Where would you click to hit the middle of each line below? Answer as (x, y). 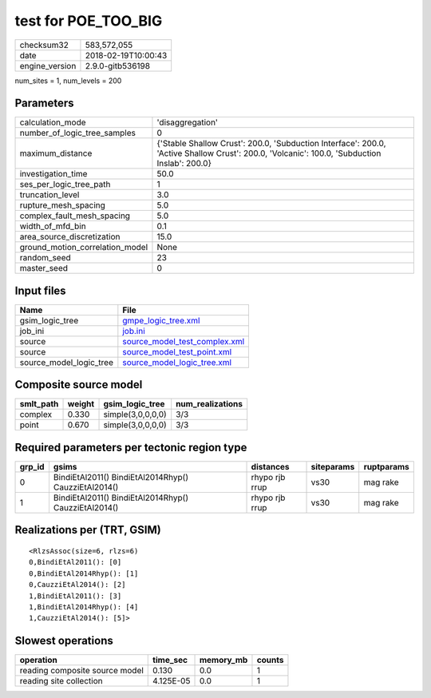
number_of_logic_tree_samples (77, 133)
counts (270, 660)
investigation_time (53, 174)
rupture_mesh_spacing (62, 205)
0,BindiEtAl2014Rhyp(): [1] (84, 573)
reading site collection (61, 681)
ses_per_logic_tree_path (65, 184)
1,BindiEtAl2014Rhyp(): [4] (84, 607)
